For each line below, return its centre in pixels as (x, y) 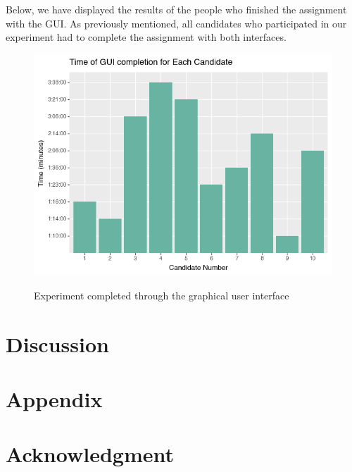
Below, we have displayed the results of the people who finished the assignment (176, 9)
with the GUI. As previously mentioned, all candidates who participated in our (176, 23)
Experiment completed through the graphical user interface (162, 295)
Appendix (54, 399)
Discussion (57, 343)
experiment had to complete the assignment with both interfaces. (146, 37)
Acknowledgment (90, 454)
